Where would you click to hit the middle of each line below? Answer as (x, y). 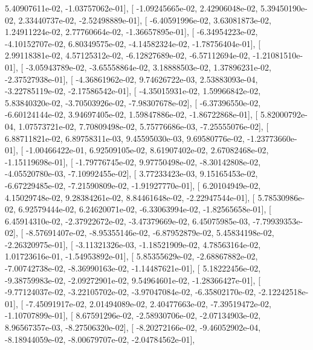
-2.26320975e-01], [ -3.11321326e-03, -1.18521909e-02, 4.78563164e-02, (133, 244)
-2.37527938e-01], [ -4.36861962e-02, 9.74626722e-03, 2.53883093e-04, (131, 79)
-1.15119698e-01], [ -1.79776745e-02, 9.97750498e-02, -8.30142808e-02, (133, 161)
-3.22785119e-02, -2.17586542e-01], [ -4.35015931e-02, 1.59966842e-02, (133, 91)
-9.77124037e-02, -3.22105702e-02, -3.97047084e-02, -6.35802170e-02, (131, 292)
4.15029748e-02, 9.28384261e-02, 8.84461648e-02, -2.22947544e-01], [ (130, 197)
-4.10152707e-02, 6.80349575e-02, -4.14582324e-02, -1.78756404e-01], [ (133, 43)
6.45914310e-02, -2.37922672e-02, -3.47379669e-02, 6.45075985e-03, (127, 221)
